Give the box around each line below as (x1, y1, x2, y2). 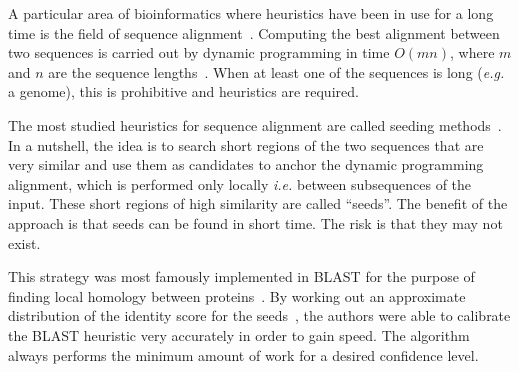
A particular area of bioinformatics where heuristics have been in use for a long (8, 3, 494, 23)
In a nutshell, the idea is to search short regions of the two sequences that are (8, 134, 484, 155)
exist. (8, 232, 41, 253)
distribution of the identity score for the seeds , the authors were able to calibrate (8, 305, 511, 326)
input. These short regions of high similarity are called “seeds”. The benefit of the (8, 193, 508, 214)
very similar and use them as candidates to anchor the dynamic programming (8, 154, 484, 175)
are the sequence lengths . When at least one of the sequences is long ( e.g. (48, 61, 505, 82)
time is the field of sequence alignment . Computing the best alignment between (8, 22, 500, 43)
